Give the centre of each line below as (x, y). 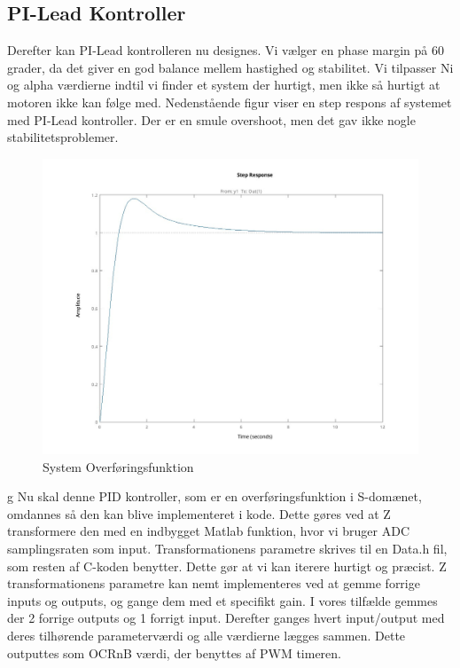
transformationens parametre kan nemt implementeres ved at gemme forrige (214, 583)
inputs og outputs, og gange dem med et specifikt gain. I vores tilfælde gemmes (222, 600)
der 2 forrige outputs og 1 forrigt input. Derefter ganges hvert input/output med (226, 618)
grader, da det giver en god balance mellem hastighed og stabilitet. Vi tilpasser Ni (230, 67)
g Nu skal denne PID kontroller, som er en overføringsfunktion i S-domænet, (214, 496)
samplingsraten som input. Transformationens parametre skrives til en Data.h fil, (227, 549)
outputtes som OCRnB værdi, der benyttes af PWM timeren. (174, 652)
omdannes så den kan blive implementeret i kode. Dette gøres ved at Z (199, 513)
